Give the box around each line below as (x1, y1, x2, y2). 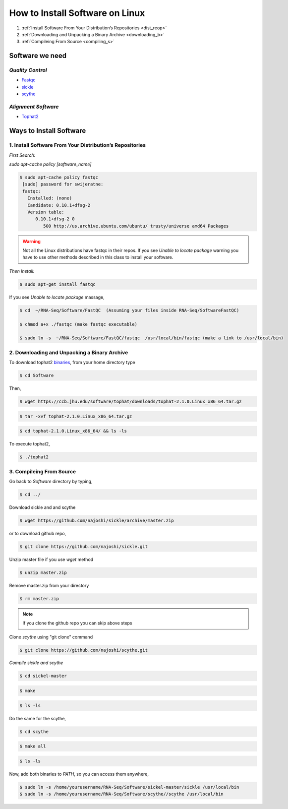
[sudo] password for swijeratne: (22, 182, 104, 187)
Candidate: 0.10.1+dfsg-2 (27, 202, 91, 208)
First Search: (9, 152, 36, 158)
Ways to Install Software (9, 126, 86, 135)
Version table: (27, 209, 64, 215)
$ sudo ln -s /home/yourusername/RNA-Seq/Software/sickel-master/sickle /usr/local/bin (19, 784, 239, 790)
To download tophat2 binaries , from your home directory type (9, 360, 136, 366)
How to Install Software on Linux (9, 7, 145, 18)
